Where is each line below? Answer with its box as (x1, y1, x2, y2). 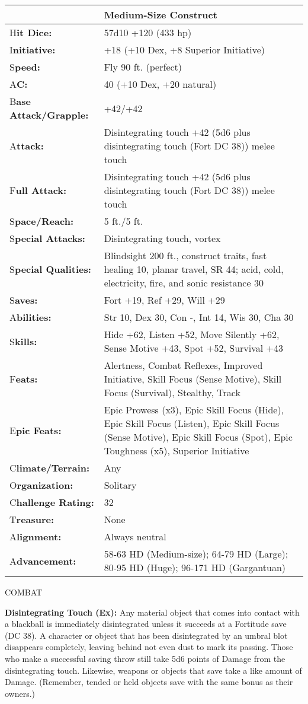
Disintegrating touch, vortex (104, 231, 221, 245)
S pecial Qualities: (9, 262, 91, 276)
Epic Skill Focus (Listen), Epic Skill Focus (104, 416, 280, 430)
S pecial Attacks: (9, 231, 85, 245)
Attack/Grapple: (9, 108, 89, 122)
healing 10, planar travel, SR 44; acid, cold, (104, 262, 284, 276)
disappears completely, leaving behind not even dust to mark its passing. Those (5, 641, 293, 653)
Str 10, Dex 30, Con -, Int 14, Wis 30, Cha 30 (104, 310, 294, 324)
